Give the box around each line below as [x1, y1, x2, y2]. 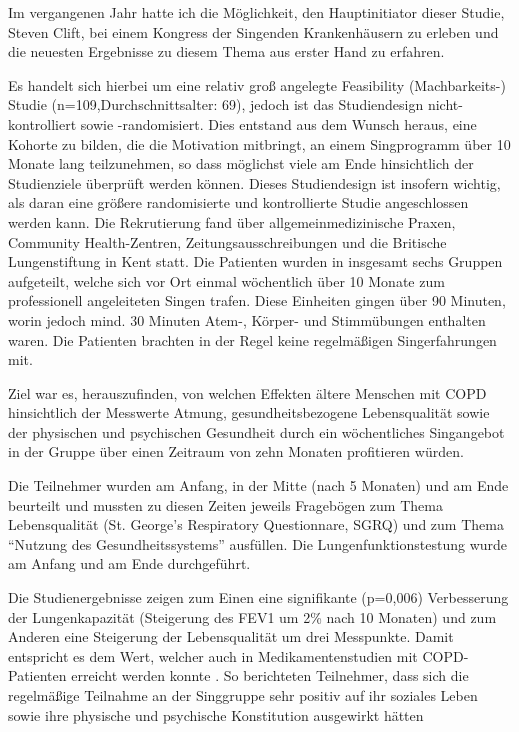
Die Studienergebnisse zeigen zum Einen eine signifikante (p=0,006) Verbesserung [8, 587, 509, 608]
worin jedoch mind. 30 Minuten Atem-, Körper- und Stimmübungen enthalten [8, 309, 486, 330]
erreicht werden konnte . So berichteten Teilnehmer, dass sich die [71, 665, 469, 686]
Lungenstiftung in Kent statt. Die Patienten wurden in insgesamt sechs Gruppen [8, 251, 503, 272]
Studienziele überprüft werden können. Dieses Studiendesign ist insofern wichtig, [8, 172, 501, 193]
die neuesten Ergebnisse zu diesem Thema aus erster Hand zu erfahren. [8, 41, 445, 62]
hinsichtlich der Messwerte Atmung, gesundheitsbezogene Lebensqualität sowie [8, 402, 490, 423]
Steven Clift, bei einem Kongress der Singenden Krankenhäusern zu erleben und [8, 21, 499, 42]
